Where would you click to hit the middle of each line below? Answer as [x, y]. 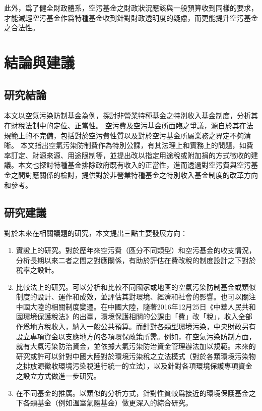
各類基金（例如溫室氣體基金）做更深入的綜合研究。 [108, 403]
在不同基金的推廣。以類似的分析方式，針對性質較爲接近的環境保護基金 [132, 393]
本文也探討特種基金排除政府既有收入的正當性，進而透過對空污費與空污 [134, 165]
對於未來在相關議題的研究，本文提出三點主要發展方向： [96, 233]
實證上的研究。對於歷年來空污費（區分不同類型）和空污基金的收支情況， [136, 250]
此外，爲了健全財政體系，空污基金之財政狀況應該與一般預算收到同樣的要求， [131, 8]
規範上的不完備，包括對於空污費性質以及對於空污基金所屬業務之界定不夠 [124, 135]
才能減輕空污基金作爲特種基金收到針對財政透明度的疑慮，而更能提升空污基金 [131, 17]
